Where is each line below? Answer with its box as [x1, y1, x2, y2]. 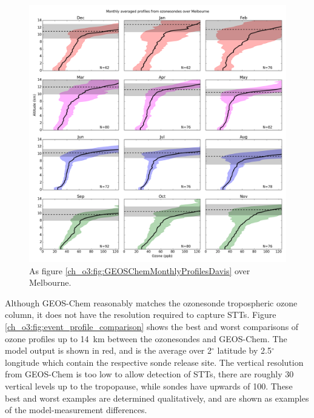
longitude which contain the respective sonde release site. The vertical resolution [5, 356, 304, 368]
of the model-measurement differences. [5, 403, 147, 416]
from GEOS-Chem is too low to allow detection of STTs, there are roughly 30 [5, 368, 294, 380]
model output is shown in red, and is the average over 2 [5, 344, 212, 357]
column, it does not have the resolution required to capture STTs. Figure [5, 308, 276, 321]
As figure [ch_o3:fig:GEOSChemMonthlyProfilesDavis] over [29, 264, 250, 277]
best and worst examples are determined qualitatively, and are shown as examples [5, 391, 309, 404]
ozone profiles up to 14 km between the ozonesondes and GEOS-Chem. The [5, 332, 287, 345]
